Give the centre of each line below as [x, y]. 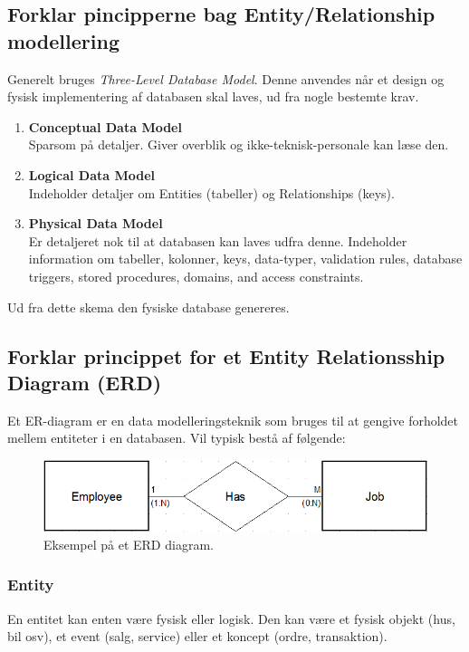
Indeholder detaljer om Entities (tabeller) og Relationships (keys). [211, 192]
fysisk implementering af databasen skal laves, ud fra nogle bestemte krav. [213, 96]
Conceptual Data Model [105, 126]
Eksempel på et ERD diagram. [129, 544]
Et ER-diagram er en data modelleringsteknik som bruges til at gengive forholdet [233, 420]
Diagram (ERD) [85, 382]
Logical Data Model [92, 174]
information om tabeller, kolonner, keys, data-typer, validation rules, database [245, 259]
